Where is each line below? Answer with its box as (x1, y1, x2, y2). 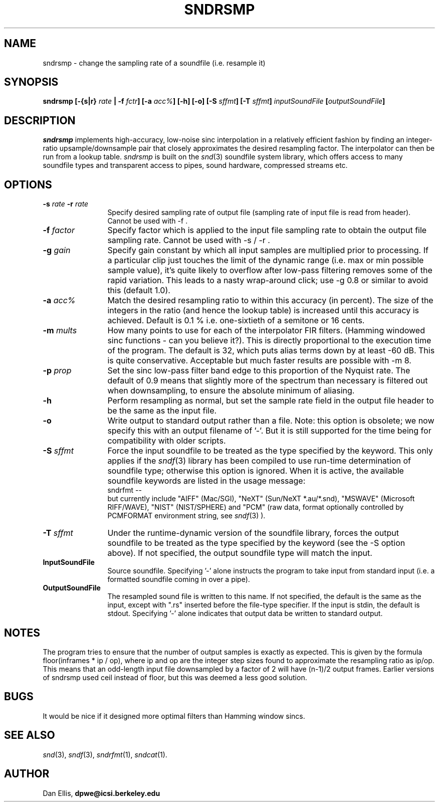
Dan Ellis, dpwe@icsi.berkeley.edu (43, 788, 160, 797)
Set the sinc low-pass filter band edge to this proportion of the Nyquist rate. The (107, 365, 410, 376)
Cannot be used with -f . (107, 217, 188, 226)
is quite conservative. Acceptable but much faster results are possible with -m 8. (107, 355, 411, 366)
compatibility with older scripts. (107, 436, 226, 446)
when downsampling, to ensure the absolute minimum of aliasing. (107, 385, 355, 396)
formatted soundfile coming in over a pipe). (107, 575, 250, 584)
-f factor (43, 225, 75, 236)
